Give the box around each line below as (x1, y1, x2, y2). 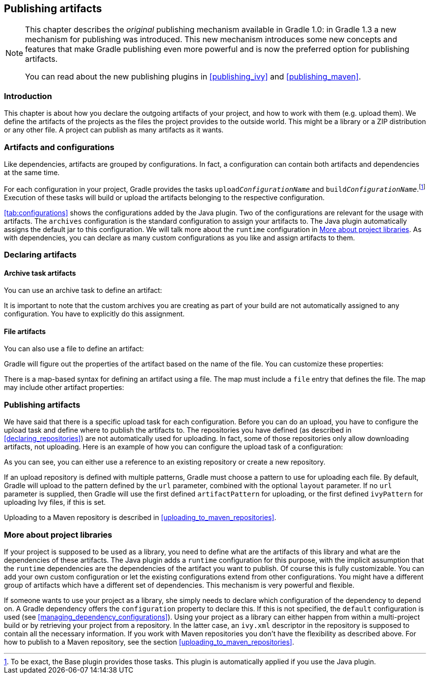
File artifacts (4, 327, 46, 336)
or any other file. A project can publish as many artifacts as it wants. (4, 126, 224, 134)
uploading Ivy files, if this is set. (4, 498, 106, 507)
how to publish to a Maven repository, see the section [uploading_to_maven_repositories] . (4, 637, 295, 646)
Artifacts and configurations (4, 142, 114, 152)
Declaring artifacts (4, 249, 77, 260)
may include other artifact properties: (4, 383, 124, 392)
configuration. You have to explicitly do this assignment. (4, 310, 185, 318)
